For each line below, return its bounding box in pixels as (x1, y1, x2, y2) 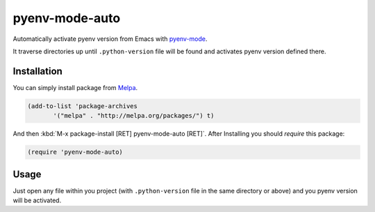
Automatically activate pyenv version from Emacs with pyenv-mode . (12, 35, 208, 43)
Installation (12, 65, 62, 77)
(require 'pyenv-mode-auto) (27, 148, 123, 156)
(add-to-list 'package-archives (27, 102, 138, 110)
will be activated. (12, 196, 62, 204)
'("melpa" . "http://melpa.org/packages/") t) (53, 112, 215, 120)
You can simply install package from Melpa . (12, 83, 138, 91)
